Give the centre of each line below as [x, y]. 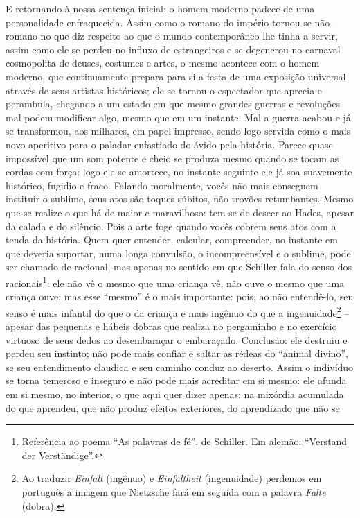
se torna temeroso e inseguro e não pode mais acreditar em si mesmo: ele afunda [176, 380]
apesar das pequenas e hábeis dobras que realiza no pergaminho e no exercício [171, 326]
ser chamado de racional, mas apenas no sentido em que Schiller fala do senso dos [179, 267]
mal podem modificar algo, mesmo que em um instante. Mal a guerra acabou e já [178, 117]
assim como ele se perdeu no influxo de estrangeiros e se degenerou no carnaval [173, 49]
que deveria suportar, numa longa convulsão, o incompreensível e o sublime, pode [178, 253]
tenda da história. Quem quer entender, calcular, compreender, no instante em [172, 240]
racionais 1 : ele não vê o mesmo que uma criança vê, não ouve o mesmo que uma [175, 282]
